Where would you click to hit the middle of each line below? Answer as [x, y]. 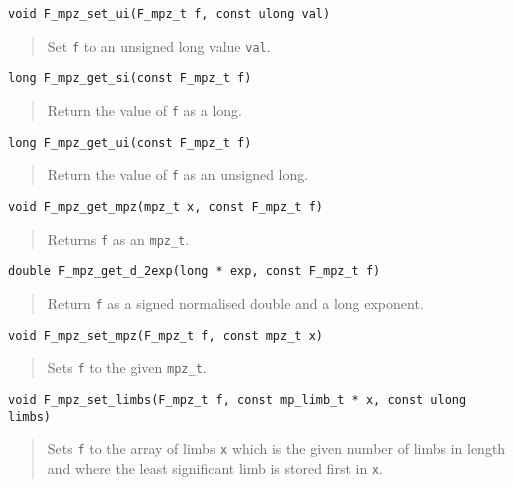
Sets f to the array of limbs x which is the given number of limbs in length [276, 448]
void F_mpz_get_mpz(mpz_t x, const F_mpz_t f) [165, 206]
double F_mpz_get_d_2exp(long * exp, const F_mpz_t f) [194, 271]
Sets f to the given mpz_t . [127, 367]
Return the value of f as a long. [144, 109]
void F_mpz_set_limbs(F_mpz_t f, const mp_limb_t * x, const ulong [237, 399]
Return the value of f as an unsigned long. [178, 174]
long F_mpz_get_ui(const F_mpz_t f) [130, 142]
